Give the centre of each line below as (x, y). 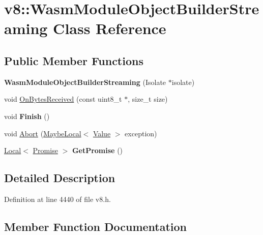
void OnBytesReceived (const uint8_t (63, 99)
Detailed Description (60, 178)
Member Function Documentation (96, 226)
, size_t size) (148, 99)
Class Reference (110, 28)
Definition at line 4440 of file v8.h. (57, 199)
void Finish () (27, 116)
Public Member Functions (74, 60)
